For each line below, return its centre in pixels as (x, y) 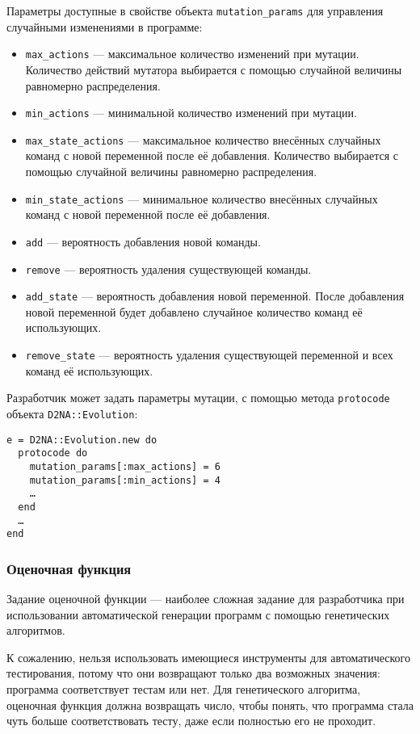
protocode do (53, 453)
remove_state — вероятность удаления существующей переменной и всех (209, 354)
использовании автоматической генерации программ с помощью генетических (198, 614)
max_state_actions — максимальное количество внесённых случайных (203, 139)
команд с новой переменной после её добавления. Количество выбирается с (212, 155)
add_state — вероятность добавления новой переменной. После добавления (215, 296)
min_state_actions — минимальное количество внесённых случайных (202, 198)
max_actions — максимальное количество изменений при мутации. (192, 54)
